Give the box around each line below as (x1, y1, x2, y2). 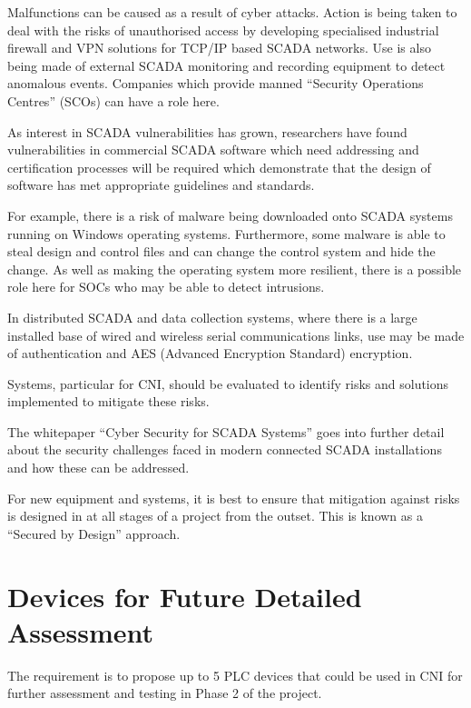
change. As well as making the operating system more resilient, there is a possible (7, 259, 462, 278)
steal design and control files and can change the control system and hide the (7, 242, 436, 261)
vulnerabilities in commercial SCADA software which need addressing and (7, 140, 419, 159)
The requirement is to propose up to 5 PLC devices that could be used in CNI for (7, 665, 463, 684)
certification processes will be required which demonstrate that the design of (7, 157, 431, 176)
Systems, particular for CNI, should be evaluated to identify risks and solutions (7, 374, 449, 393)
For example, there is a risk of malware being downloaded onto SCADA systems (7, 205, 453, 224)
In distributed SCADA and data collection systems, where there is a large (7, 307, 417, 326)
